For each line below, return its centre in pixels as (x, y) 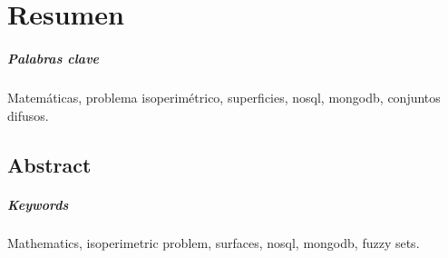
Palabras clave (54, 58)
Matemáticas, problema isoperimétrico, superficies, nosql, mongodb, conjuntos (224, 97)
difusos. (28, 115)
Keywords (38, 204)
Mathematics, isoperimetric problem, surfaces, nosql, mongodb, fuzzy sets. (214, 243)
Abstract (49, 164)
